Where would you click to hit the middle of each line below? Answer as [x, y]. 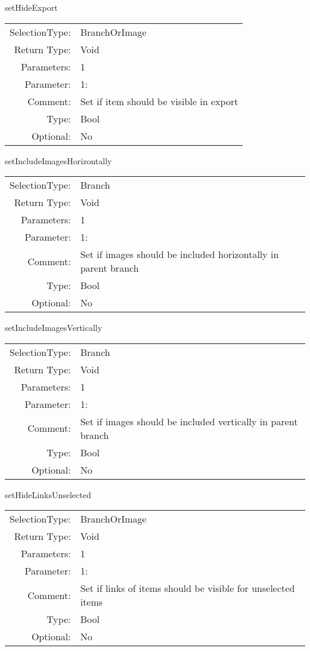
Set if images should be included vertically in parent [189, 421]
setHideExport [31, 7]
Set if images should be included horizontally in [179, 254]
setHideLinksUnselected [48, 494]
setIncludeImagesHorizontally [58, 160]
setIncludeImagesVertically [54, 328]
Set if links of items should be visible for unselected [187, 588]
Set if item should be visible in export [159, 101]
